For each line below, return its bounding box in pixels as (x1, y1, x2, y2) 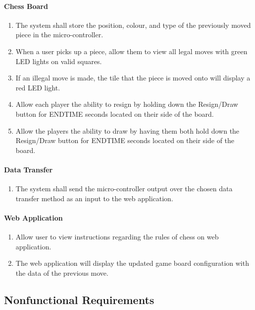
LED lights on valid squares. (15, 56, 102, 66)
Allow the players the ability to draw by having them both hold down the (15, 125, 240, 136)
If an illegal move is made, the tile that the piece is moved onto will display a (15, 73, 251, 83)
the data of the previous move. (15, 267, 108, 278)
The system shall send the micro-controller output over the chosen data (15, 183, 233, 194)
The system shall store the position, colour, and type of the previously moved (15, 19, 251, 30)
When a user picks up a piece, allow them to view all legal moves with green (15, 46, 248, 56)
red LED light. (15, 82, 60, 92)
